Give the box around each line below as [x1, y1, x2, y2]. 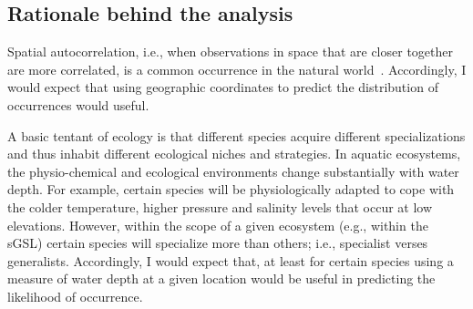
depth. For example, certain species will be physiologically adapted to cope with [7, 180, 455, 199]
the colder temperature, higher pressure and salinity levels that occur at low [7, 197, 433, 216]
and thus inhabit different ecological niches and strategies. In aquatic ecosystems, [7, 144, 461, 163]
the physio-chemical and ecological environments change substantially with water [7, 161, 459, 180]
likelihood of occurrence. [7, 286, 143, 305]
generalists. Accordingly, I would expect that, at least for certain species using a [7, 251, 454, 270]
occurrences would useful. [7, 95, 149, 114]
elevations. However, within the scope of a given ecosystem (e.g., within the [7, 215, 428, 234]
